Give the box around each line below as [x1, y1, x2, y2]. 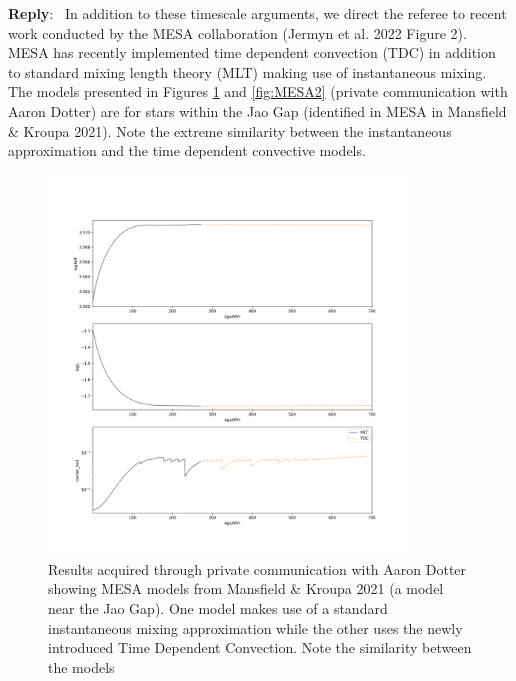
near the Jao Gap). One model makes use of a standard [48, 597, 388, 618]
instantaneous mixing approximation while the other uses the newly [48, 617, 463, 638]
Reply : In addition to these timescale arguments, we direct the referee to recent [8, 3, 507, 23]
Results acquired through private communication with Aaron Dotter [48, 558, 467, 579]
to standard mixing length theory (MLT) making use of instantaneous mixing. [8, 61, 487, 82]
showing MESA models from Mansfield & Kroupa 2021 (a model [48, 578, 444, 599]
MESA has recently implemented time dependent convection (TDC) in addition [8, 42, 496, 63]
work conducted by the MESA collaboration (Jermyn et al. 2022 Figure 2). [8, 22, 467, 43]
